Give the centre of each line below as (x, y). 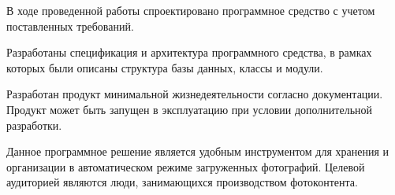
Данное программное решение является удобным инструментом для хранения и (198, 151)
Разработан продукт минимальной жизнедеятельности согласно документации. (195, 94)
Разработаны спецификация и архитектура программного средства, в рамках (189, 52)
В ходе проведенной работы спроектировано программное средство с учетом (191, 10)
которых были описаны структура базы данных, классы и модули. (165, 67)
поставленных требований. (70, 26)
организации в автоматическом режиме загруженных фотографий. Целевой (186, 166)
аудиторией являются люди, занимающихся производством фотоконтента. (182, 182)
